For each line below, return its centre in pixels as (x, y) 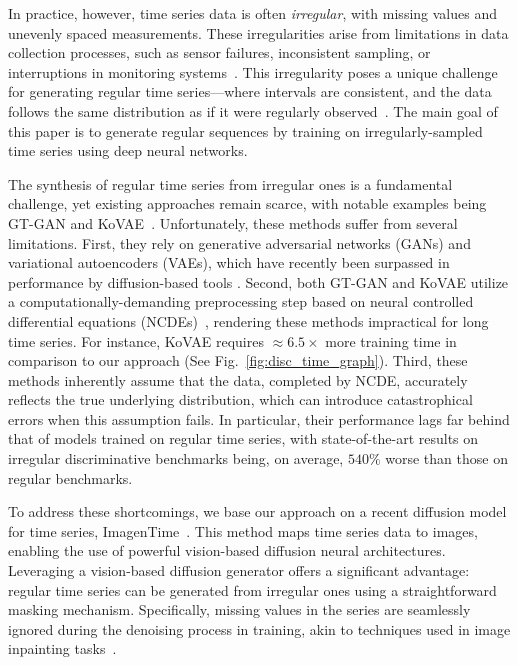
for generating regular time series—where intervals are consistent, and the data (250, 91)
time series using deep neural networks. (128, 150)
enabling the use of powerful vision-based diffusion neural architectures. (227, 550)
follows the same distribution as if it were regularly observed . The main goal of (253, 110)
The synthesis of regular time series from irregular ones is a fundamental (230, 183)
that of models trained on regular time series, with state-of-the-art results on (243, 438)
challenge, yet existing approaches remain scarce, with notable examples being (247, 203)
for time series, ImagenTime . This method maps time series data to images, (243, 530)
